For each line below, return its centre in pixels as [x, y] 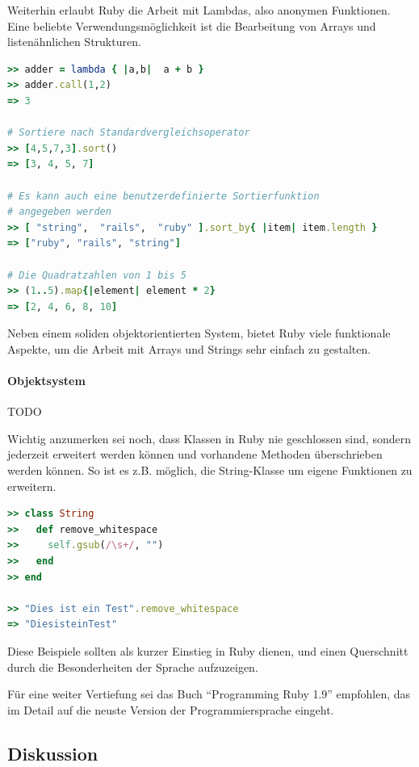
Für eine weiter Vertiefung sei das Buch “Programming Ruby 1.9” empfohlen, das [209, 694]
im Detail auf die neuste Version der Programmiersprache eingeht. [171, 709]
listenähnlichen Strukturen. [74, 42]
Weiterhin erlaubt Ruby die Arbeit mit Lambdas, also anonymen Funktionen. [199, 10]
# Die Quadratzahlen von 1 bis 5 [97, 275]
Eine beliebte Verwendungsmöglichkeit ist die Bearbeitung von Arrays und [192, 25]
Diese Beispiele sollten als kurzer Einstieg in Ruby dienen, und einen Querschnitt [208, 650]
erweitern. [32, 486]
